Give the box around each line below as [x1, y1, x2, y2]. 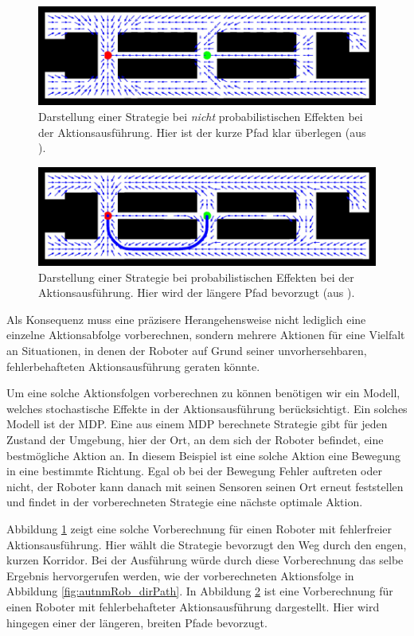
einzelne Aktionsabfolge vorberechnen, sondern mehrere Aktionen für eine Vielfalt [6, 326, 405, 343]
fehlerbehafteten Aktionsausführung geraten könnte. [6, 357, 260, 374]
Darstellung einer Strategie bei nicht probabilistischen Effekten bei [38, 107, 363, 124]
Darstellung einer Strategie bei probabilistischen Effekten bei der [38, 268, 354, 285]
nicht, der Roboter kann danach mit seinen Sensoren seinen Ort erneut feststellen [6, 478, 404, 494]
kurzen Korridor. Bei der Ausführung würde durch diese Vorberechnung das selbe [6, 552, 404, 568]
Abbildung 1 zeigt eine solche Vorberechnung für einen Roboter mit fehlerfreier [6, 521, 392, 537]
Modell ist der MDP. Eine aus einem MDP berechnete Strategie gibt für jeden [6, 416, 388, 432]
